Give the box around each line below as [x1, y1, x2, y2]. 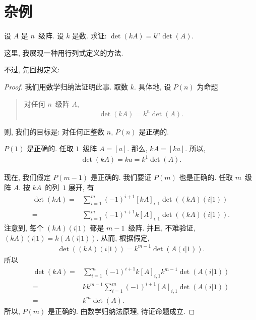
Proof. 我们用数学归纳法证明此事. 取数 [4, 81, 129, 92]
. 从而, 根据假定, [96, 232, 150, 243]
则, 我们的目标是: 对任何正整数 [4, 126, 105, 136]
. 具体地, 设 [134, 81, 171, 92]
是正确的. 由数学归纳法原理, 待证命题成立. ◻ [47, 305, 195, 316]
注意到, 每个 [4, 222, 44, 233]
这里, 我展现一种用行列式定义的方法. [4, 47, 123, 58]
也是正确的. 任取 [179, 172, 233, 182]
